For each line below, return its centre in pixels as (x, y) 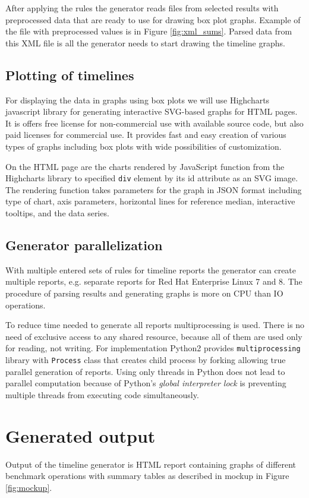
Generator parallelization (84, 245)
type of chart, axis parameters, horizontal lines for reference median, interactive (150, 201)
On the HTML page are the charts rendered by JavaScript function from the (145, 166)
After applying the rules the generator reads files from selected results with (142, 8)
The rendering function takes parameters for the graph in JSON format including (154, 189)
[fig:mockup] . (29, 487)
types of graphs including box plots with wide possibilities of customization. (144, 146)
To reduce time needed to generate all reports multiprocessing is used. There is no (155, 325)
